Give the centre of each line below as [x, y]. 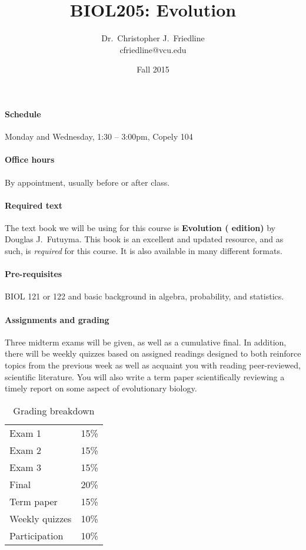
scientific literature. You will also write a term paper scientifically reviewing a [145, 376]
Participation [36, 535]
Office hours [30, 159]
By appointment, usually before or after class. [87, 182]
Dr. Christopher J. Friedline [153, 38]
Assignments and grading [57, 319]
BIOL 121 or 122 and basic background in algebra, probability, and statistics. [144, 296]
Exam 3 [26, 467]
